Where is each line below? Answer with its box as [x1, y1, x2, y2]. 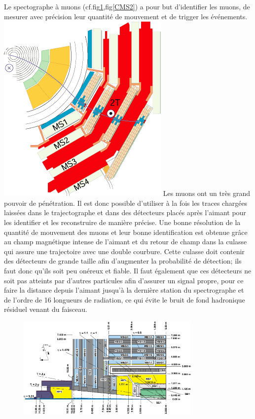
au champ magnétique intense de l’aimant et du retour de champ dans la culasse [4, 236, 247, 247]
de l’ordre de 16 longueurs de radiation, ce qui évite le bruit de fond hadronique [4, 294, 245, 305]
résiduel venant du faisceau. [4, 304, 87, 314]
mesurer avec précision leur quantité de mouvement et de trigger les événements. [4, 11, 248, 21]
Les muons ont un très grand [163, 188, 250, 198]
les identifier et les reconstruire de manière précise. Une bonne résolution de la [4, 217, 241, 227]
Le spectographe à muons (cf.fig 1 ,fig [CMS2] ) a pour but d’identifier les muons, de [4, 1, 250, 11]
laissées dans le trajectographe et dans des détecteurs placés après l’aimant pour [4, 207, 246, 218]
